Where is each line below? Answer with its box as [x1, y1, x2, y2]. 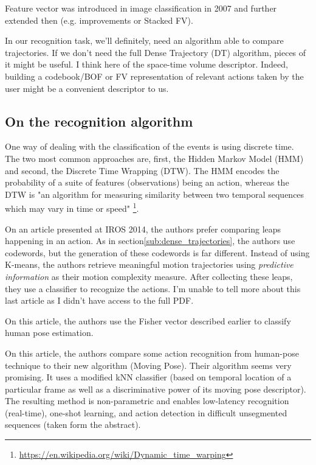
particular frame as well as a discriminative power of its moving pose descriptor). [5, 382, 306, 395]
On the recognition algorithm [5, 111, 193, 130]
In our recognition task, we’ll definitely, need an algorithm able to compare [5, 34, 284, 47]
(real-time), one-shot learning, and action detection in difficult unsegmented [5, 406, 287, 419]
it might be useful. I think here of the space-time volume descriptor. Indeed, [5, 58, 288, 71]
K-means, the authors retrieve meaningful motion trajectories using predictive [5, 258, 294, 271]
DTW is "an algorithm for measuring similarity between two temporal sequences [5, 187, 304, 200]
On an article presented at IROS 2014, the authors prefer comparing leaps [5, 222, 281, 235]
